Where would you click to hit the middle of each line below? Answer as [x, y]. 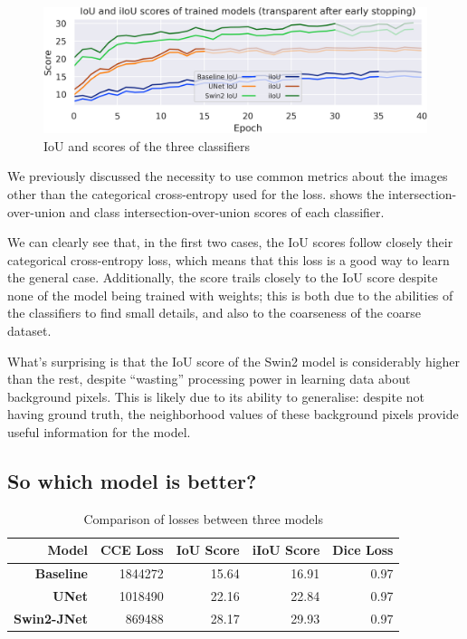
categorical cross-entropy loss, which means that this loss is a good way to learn [229, 259]
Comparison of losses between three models [203, 518]
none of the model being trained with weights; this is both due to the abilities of [230, 295]
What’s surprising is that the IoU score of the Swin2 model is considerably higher [234, 361]
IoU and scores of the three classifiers [147, 145]
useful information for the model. [99, 432]
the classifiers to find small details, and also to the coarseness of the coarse [214, 313]
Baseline [61, 573]
